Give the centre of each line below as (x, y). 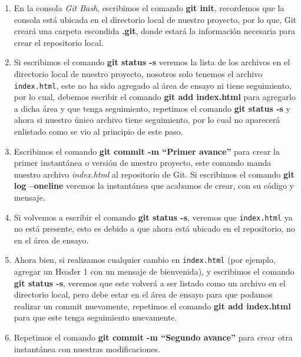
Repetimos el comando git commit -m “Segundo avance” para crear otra (153, 337)
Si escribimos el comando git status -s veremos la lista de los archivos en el (152, 62)
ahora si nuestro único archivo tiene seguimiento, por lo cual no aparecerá (147, 120)
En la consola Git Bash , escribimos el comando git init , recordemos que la (149, 8)
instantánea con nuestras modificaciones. (87, 348)
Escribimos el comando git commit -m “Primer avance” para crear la (147, 151)
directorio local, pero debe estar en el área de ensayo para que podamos (143, 294)
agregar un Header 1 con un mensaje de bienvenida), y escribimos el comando (154, 271)
